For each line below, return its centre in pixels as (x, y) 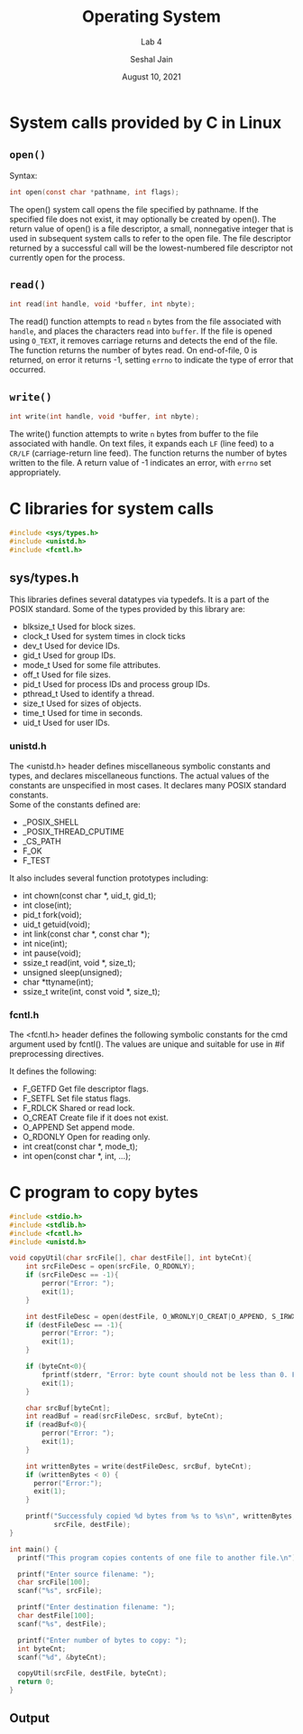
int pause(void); (51, 953)
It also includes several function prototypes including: (109, 878)
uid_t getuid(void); (56, 924)
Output (29, 1718)
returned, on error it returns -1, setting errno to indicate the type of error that (151, 360)
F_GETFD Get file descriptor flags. (85, 1088)
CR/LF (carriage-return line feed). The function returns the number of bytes (148, 453)
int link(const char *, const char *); (86, 934)
